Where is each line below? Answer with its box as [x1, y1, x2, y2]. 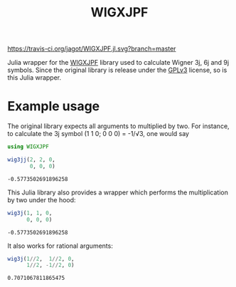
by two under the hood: [7, 195, 76, 204]
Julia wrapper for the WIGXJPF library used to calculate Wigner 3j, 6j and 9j [7, 58, 230, 67]
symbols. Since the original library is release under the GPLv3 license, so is [7, 66, 227, 75]
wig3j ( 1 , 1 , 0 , [7, 209, 53, 216]
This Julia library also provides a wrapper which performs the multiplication [7, 188, 229, 197]
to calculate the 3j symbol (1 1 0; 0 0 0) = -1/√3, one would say [7, 130, 190, 138]
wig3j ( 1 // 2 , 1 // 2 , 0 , [7, 255, 75, 262]
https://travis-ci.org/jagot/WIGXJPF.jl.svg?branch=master [7, 44, 176, 53]
